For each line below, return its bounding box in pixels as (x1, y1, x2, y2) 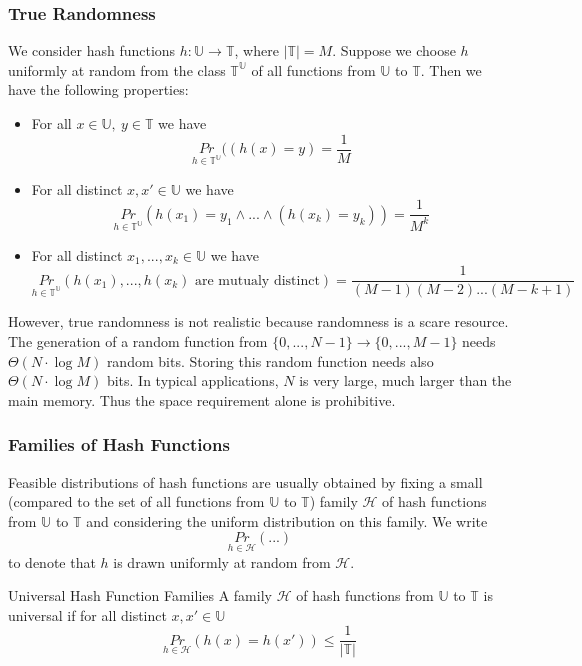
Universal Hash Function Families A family (8, 585, 272, 606)
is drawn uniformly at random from (113, 551, 331, 572)
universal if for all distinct (8, 604, 167, 625)
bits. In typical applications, (106, 370, 279, 391)
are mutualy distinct (194, 273, 320, 288)
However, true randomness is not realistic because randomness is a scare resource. (8, 311, 509, 332)
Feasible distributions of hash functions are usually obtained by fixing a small (8, 471, 483, 492)
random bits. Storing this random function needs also (106, 350, 434, 371)
